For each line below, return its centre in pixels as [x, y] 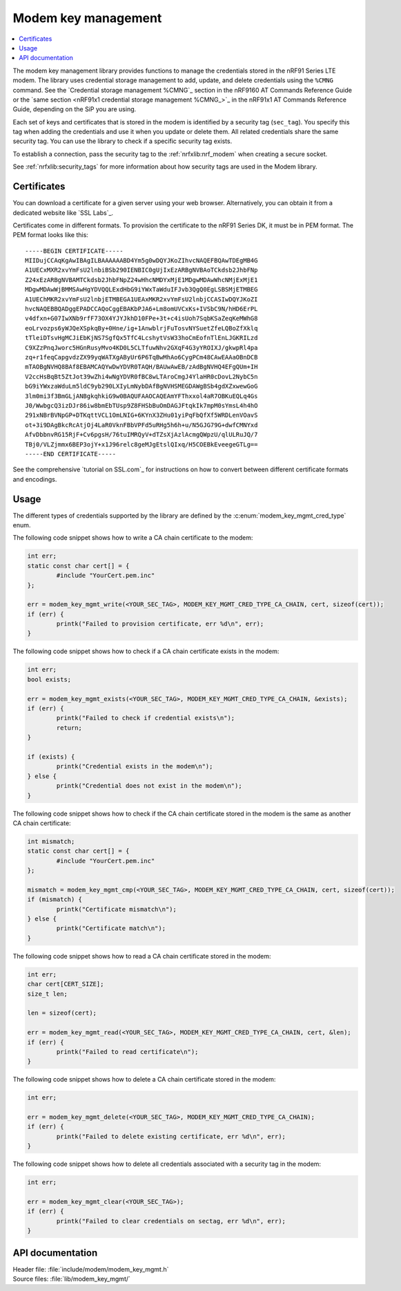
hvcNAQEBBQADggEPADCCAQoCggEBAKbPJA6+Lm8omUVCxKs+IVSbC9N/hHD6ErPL [141, 309]
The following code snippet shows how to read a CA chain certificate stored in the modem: [142, 956]
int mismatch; [51, 841]
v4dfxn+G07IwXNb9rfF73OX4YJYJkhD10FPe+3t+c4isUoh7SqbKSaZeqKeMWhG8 [141, 319]
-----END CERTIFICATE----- [71, 454]
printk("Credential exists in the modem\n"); [135, 766]
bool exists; [49, 679]
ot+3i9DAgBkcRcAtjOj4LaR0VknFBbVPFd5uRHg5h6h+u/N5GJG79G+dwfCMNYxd [141, 425]
